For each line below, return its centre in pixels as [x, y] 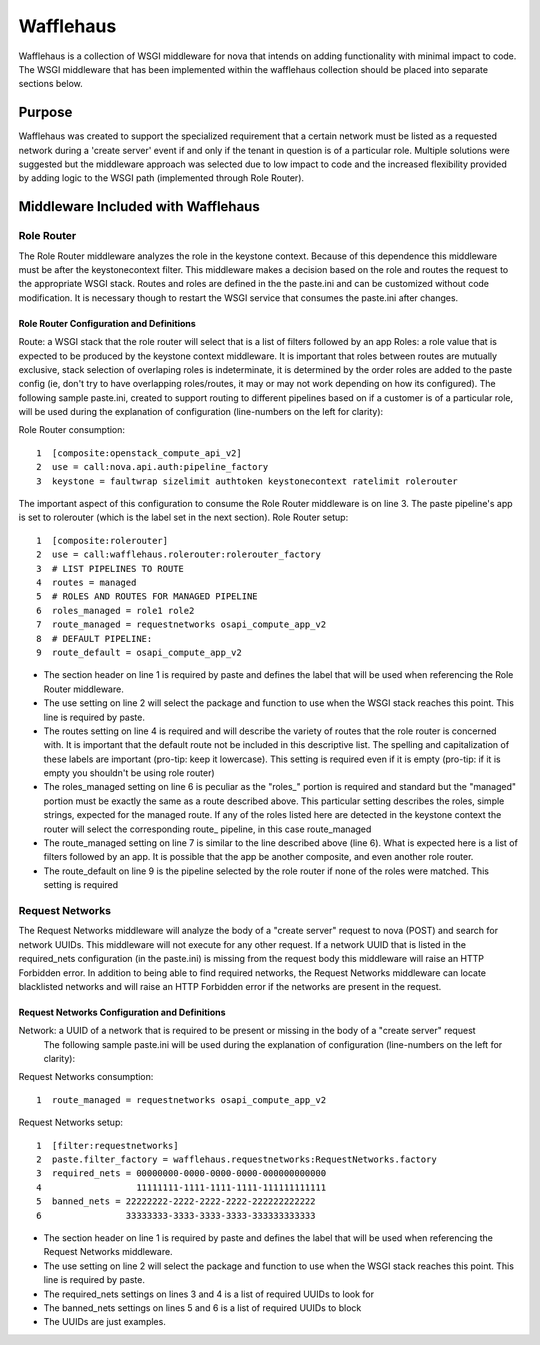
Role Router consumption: [71, 430]
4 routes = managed [86, 582]
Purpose [45, 112]
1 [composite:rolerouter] [102, 540]
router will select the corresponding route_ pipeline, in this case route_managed [207, 829]
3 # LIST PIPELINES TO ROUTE [110, 568]
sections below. [51, 84]
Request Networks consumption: [86, 1077]
